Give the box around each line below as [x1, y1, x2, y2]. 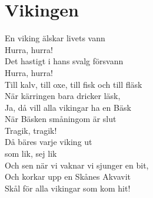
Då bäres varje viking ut [5, 136, 92, 148]
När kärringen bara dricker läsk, [5, 90, 121, 102]
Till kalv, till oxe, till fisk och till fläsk [5, 78, 142, 90]
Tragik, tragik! [5, 124, 57, 136]
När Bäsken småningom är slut [5, 113, 117, 125]
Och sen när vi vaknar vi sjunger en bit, [5, 159, 149, 171]
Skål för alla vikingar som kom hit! [5, 181, 131, 194]
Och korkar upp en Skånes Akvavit [5, 170, 131, 183]
